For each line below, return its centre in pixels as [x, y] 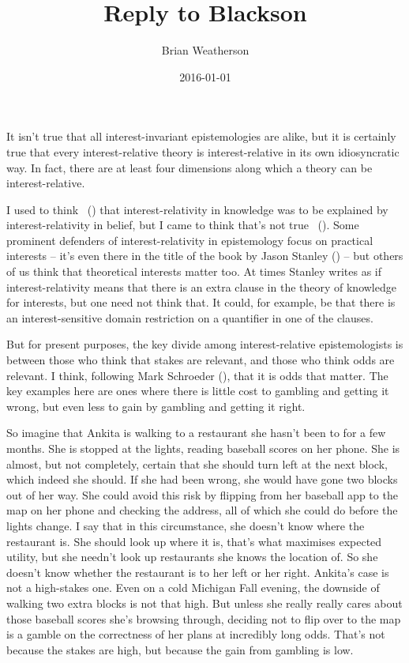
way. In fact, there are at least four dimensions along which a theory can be [189, 167]
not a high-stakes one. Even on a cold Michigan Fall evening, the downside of [193, 588]
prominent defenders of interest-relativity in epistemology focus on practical [190, 240]
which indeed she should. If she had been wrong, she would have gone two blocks [202, 479]
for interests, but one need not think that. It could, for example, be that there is [201, 302]
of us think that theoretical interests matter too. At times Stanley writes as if [194, 271]
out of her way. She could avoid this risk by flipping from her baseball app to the [202, 494]
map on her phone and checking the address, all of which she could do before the [202, 510]
